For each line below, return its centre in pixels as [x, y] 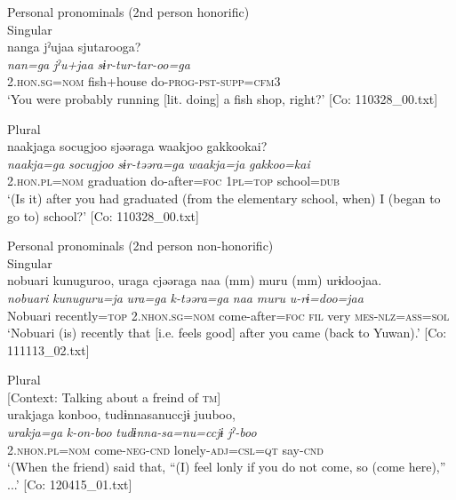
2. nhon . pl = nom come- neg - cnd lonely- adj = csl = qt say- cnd [165, 449]
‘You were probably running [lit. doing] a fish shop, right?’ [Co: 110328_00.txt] [223, 98]
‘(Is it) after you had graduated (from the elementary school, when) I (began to [224, 198]
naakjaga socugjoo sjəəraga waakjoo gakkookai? [137, 146]
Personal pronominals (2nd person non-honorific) [140, 246]
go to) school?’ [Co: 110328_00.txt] [103, 215]
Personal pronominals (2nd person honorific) [128, 12]
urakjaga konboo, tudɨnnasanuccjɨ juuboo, [121, 414]
